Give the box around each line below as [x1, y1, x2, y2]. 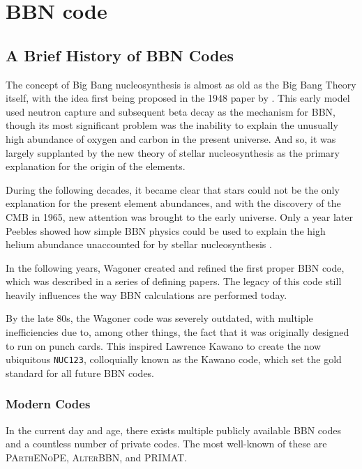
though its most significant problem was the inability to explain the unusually [6, 118, 338, 132]
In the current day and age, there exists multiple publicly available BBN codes [6, 422, 341, 437]
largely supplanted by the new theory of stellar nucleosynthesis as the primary [6, 145, 340, 160]
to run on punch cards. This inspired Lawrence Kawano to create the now [6, 338, 322, 353]
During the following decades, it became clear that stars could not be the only [6, 182, 340, 197]
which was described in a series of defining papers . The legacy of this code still [6, 274, 342, 289]
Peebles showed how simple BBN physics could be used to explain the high [6, 223, 326, 238]
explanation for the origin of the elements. [6, 159, 186, 174]
